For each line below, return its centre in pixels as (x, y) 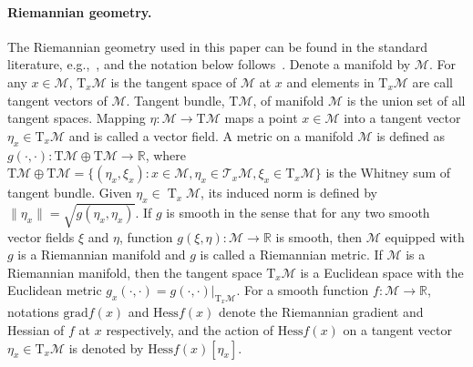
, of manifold (288, 100)
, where (166, 154)
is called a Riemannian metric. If (291, 255)
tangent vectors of (57, 100)
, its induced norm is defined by (289, 193)
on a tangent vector (397, 330)
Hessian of (36, 330)
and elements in (330, 82)
